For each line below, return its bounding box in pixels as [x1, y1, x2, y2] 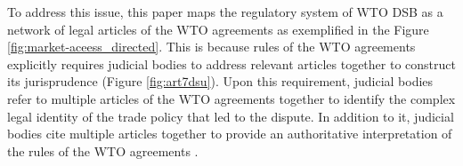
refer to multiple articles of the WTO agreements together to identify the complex [7, 89, 456, 107]
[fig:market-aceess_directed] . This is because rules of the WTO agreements [7, 37, 416, 56]
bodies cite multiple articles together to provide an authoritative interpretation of [7, 124, 452, 143]
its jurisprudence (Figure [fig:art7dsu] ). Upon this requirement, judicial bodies [7, 72, 434, 91]
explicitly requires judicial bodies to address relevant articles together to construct [7, 54, 456, 73]
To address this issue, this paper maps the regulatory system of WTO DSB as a [7, 3, 443, 20]
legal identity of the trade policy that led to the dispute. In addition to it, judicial [7, 107, 454, 125]
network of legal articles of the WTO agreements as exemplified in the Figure [7, 20, 429, 38]
